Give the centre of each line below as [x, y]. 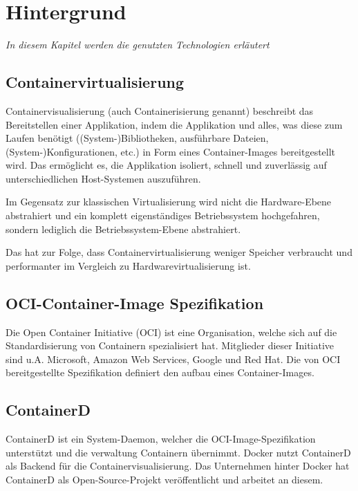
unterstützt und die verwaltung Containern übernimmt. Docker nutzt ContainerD [178, 452]
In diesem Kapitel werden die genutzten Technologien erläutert [138, 45]
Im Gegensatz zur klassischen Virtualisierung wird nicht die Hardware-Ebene [169, 202]
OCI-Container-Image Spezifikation [135, 303]
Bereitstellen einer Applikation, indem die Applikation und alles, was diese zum [174, 124]
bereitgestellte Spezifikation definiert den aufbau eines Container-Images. [160, 372]
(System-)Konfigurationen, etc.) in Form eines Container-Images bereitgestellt [171, 151]
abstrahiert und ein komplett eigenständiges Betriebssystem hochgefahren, [163, 215]
